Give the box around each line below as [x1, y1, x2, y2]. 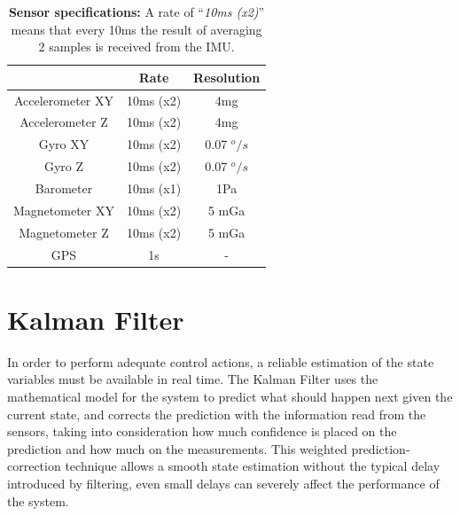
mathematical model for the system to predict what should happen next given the [7, 387, 453, 405]
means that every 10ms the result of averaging [11, 20, 262, 38]
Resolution [193, 67, 261, 86]
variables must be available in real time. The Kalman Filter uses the [7, 370, 378, 388]
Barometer [35, 179, 93, 197]
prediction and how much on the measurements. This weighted [7, 439, 347, 457]
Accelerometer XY [13, 90, 114, 109]
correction [7, 457, 61, 475]
